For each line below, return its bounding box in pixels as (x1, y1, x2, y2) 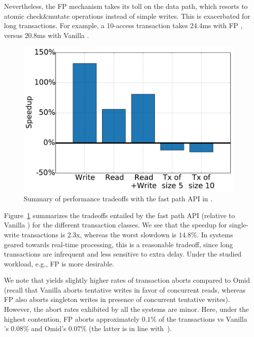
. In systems (197, 229, 233, 239)
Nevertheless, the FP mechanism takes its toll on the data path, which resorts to (4, 1, 248, 11)
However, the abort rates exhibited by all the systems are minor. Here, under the (4, 304, 249, 314)
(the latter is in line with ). (89, 323, 172, 334)
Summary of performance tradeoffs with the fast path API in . (24, 193, 213, 204)
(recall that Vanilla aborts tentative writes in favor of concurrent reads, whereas (4, 284, 246, 295)
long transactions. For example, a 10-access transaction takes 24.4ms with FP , (4, 20, 243, 31)
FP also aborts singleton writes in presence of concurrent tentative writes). (4, 294, 230, 304)
